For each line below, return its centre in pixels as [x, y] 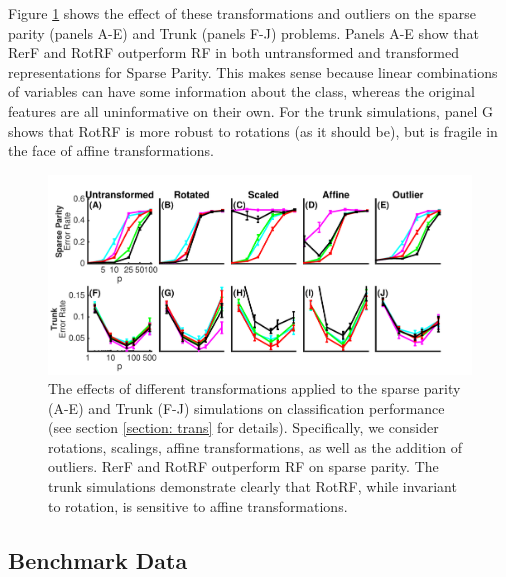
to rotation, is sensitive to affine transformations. [198, 505]
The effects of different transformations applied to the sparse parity [254, 388]
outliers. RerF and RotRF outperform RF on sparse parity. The [243, 466]
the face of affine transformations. [111, 150]
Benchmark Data [98, 559]
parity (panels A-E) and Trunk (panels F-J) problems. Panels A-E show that [243, 32]
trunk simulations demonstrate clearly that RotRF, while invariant [252, 486]
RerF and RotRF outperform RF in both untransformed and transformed [234, 52]
